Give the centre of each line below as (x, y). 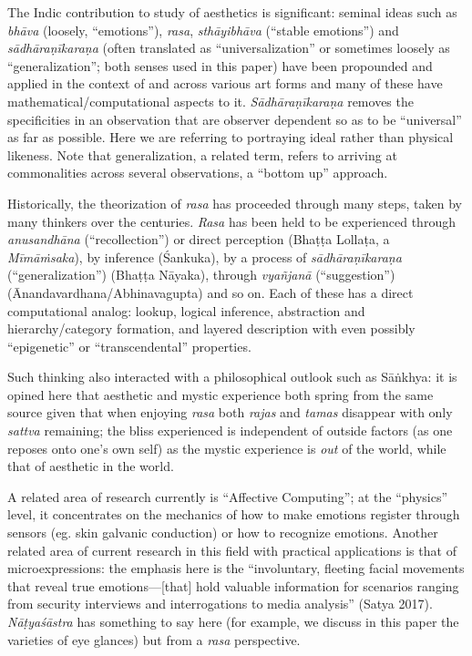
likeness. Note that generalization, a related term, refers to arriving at (202, 154)
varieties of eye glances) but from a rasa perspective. (154, 639)
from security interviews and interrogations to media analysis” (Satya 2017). (220, 604)
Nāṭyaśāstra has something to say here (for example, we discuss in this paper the (233, 621)
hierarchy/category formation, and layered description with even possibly (211, 328)
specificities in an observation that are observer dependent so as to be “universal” (235, 119)
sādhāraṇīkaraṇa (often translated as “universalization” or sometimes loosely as (229, 48)
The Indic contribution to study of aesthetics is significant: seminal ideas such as (232, 12)
